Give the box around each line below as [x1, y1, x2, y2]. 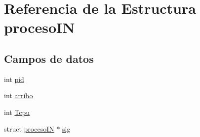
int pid [4, 74, 24, 84]
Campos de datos [4, 51, 94, 66]
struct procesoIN [4, 123, 54, 134]
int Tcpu [4, 107, 30, 117]
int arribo [4, 90, 33, 101]
